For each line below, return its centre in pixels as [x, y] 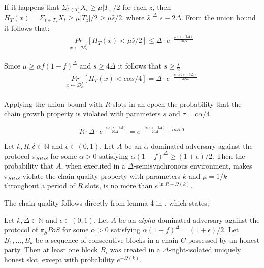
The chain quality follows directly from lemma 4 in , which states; [107, 202]
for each [135, 7]
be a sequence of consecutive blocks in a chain [107, 239]
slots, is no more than [119, 186]
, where [133, 17]
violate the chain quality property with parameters [102, 175]
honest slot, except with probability [59, 259]
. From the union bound [218, 17]
